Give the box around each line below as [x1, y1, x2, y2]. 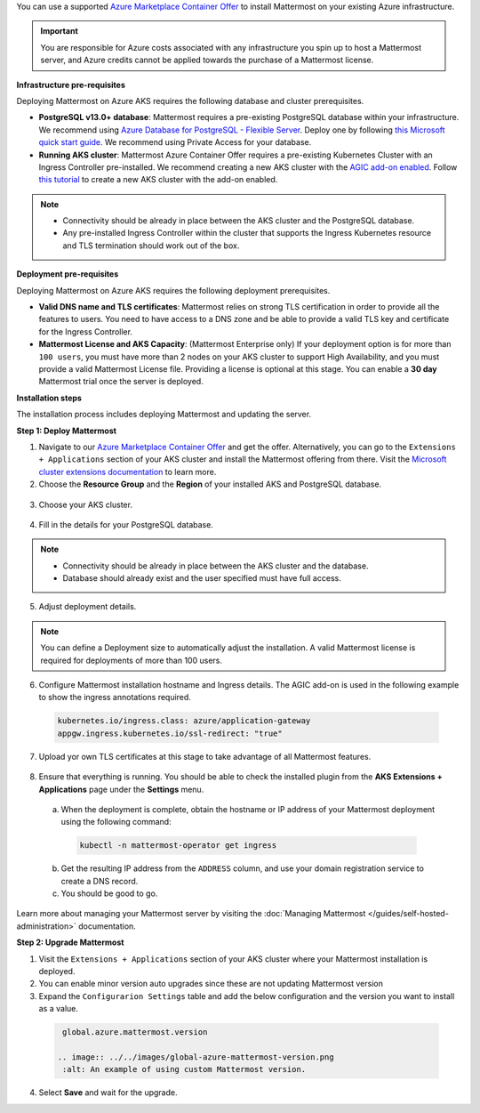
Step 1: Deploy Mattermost [16, 425, 117, 436]
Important [40, 26, 79, 36]
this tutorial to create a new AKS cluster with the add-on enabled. [38, 174, 278, 185]
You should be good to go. [60, 888, 158, 899]
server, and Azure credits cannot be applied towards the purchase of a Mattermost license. [40, 54, 374, 66]
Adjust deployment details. [38, 601, 137, 612]
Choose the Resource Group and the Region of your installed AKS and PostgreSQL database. [38, 479, 382, 489]
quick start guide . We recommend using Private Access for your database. [38, 137, 312, 148]
